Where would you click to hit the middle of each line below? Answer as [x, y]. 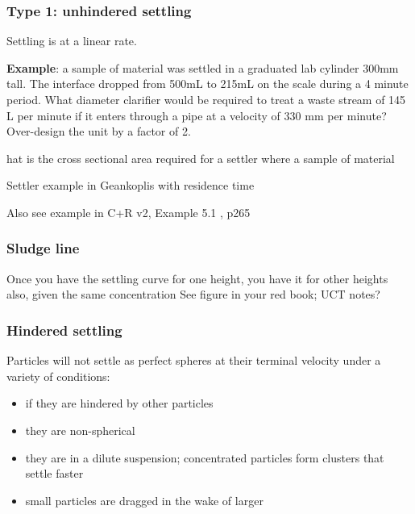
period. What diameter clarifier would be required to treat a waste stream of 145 [206, 99]
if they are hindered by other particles [119, 403]
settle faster [54, 473]
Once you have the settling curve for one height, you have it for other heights [197, 278]
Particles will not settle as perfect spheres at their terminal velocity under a [194, 360]
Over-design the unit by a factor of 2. [99, 131]
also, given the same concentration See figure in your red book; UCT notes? [193, 294]
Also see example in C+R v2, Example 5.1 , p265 [129, 212]
